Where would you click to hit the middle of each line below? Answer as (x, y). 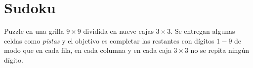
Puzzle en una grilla (34, 31)
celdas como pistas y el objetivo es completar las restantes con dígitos (109, 40)
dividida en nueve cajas (118, 31)
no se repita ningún (220, 50)
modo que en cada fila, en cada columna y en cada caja (88, 50)
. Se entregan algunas (203, 31)
